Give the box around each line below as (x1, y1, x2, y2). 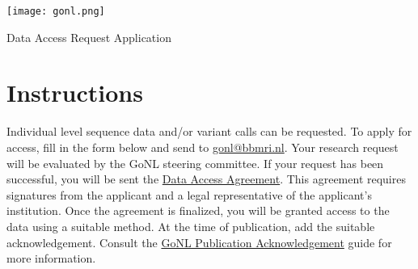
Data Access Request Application (6, 28, 171, 45)
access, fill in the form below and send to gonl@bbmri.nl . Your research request (6, 138, 399, 155)
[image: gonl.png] (6, 6, 105, 17)
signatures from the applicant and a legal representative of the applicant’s (6, 186, 372, 203)
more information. (6, 250, 96, 267)
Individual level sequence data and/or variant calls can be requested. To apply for (6, 123, 412, 140)
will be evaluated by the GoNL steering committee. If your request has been (6, 154, 384, 171)
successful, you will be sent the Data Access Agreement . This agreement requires (6, 170, 406, 187)
